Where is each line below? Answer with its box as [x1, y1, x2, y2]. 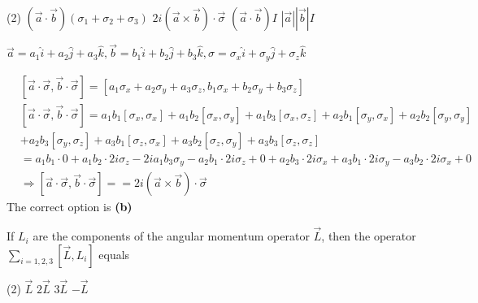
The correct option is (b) [7, 198, 133, 215]
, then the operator [321, 227, 416, 245]
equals [98, 245, 130, 262]
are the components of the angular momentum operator [33, 227, 310, 245]
